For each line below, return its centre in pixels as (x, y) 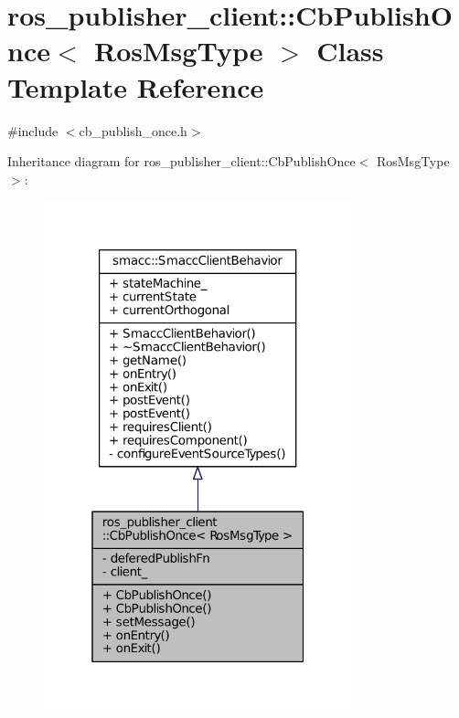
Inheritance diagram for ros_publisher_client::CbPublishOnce (181, 161)
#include (33, 130)
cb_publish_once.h (133, 130)
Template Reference (136, 86)
